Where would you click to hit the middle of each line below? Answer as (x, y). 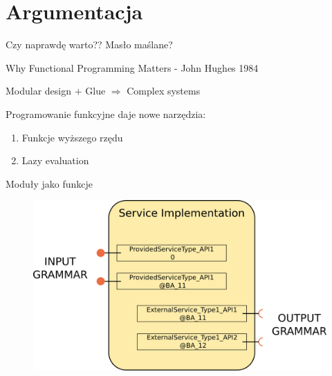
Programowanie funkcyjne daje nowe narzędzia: (106, 113)
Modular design (39, 91)
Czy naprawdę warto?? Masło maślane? (89, 44)
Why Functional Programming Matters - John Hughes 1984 (132, 67)
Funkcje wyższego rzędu (72, 137)
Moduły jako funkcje (49, 183)
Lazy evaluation (55, 160)
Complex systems (164, 91)
